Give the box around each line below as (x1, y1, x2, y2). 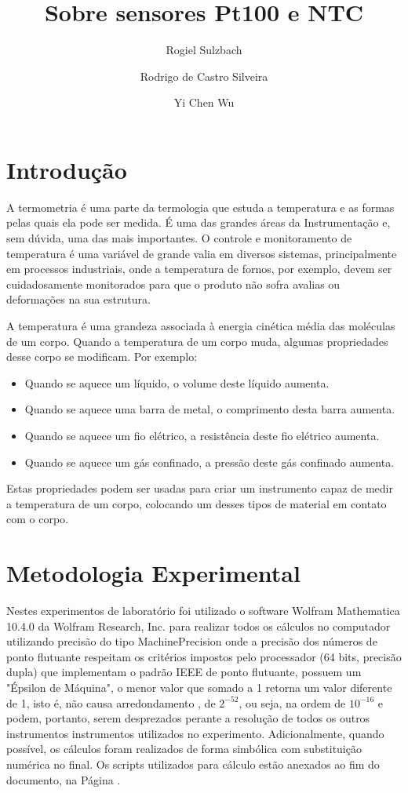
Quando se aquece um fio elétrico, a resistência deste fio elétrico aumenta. (24, 427, 380, 443)
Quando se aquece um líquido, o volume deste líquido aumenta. (24, 374, 330, 391)
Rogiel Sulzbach (166, 42, 242, 58)
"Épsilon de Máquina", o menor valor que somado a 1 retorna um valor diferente (6, 679, 392, 696)
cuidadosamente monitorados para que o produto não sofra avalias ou (6, 275, 341, 292)
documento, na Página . (6, 771, 121, 788)
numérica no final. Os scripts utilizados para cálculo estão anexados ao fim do (6, 756, 380, 772)
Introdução (6, 153, 127, 185)
